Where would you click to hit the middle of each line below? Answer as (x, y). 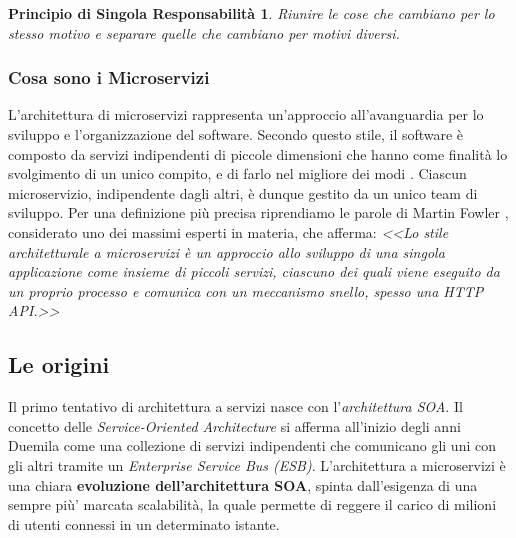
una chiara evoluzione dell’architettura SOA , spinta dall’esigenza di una (243, 484)
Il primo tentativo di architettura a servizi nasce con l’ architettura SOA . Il (235, 406)
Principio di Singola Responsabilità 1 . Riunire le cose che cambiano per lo (251, 13)
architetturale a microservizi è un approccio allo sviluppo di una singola (226, 251)
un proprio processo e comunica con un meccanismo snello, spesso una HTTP (246, 290)
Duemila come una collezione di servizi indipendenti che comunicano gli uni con (252, 445)
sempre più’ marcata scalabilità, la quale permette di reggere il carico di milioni (252, 504)
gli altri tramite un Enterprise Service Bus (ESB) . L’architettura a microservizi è (257, 464)
